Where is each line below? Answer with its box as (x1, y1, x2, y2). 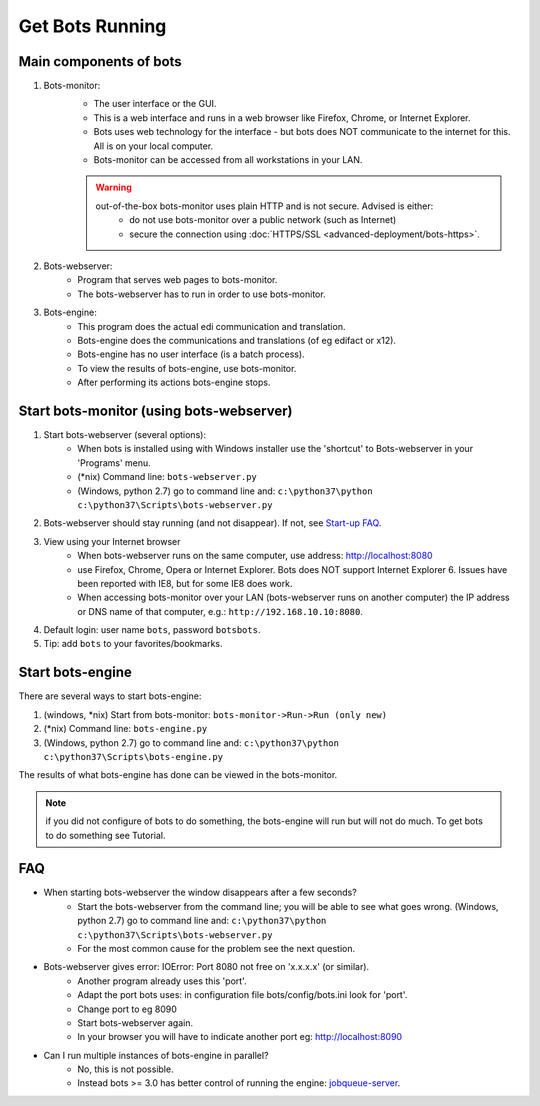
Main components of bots (18, 53, 182, 70)
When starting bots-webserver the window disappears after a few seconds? (43, 886, 357, 899)
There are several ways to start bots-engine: (18, 690, 202, 702)
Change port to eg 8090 (77, 1003, 177, 1015)
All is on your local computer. (93, 140, 214, 152)
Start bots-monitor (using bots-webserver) (18, 402, 293, 419)
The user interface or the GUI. (93, 98, 217, 110)
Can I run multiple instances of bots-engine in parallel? (43, 1049, 269, 1061)
